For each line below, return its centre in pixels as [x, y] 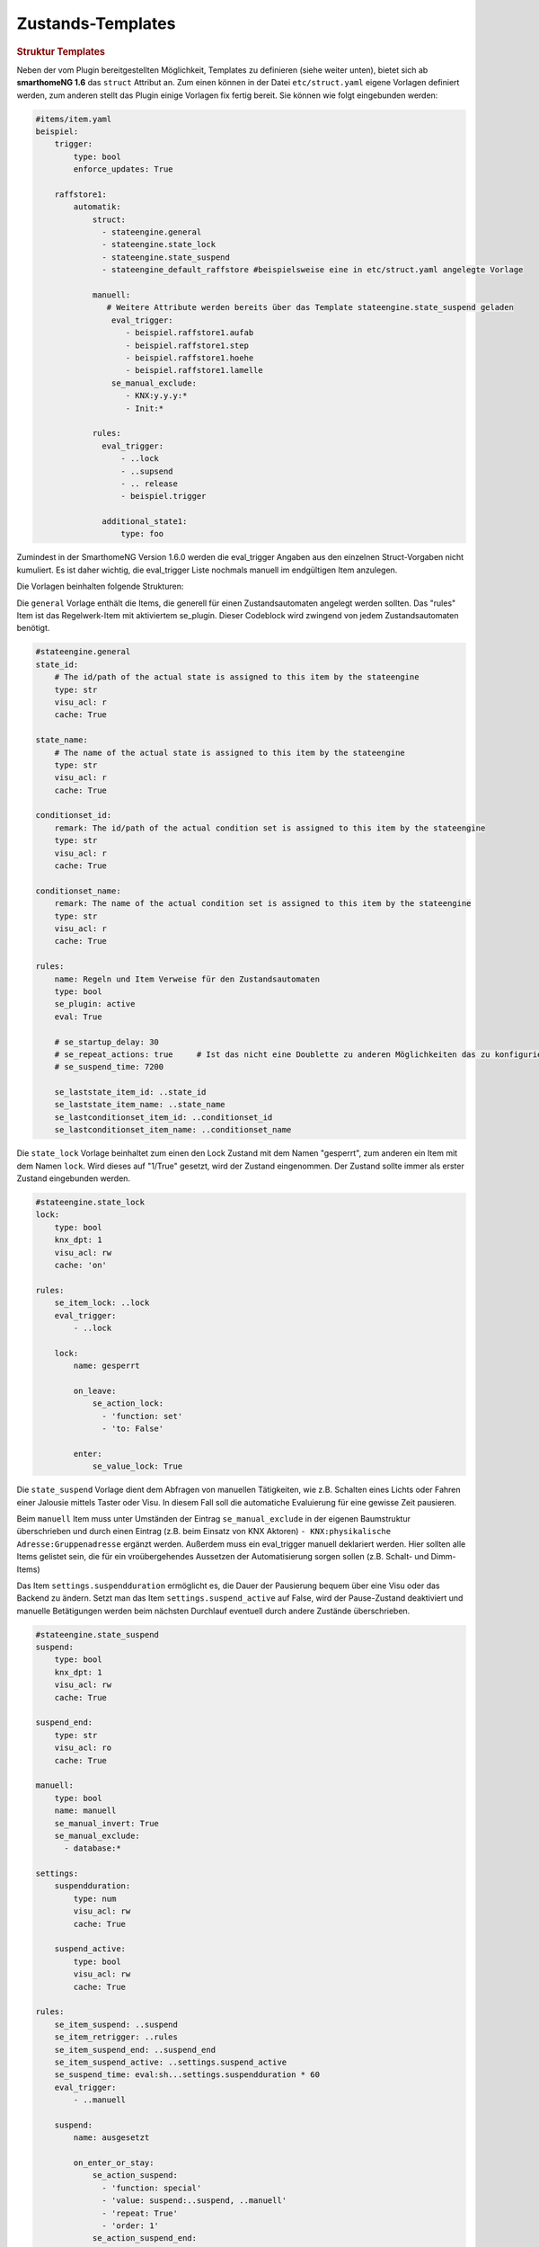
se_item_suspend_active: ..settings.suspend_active [171, 2062]
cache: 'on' [81, 1265]
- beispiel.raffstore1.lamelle [194, 370]
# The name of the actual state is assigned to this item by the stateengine [230, 752]
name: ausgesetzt [111, 2138]
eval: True [78, 1017]
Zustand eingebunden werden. [73, 1178]
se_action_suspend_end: [145, 2238]
